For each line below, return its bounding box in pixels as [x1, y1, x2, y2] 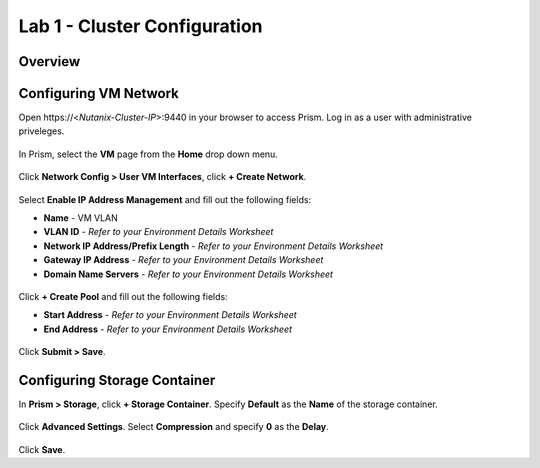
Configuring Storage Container [18, 371, 216, 389]
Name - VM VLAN [43, 212, 119, 224]
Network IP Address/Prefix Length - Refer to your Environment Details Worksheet [43, 240, 384, 252]
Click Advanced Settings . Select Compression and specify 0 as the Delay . [18, 421, 329, 433]
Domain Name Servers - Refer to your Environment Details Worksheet [43, 268, 334, 280]
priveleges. [18, 125, 65, 137]
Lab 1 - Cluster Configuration [18, 15, 264, 37]
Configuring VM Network [18, 85, 180, 102]
